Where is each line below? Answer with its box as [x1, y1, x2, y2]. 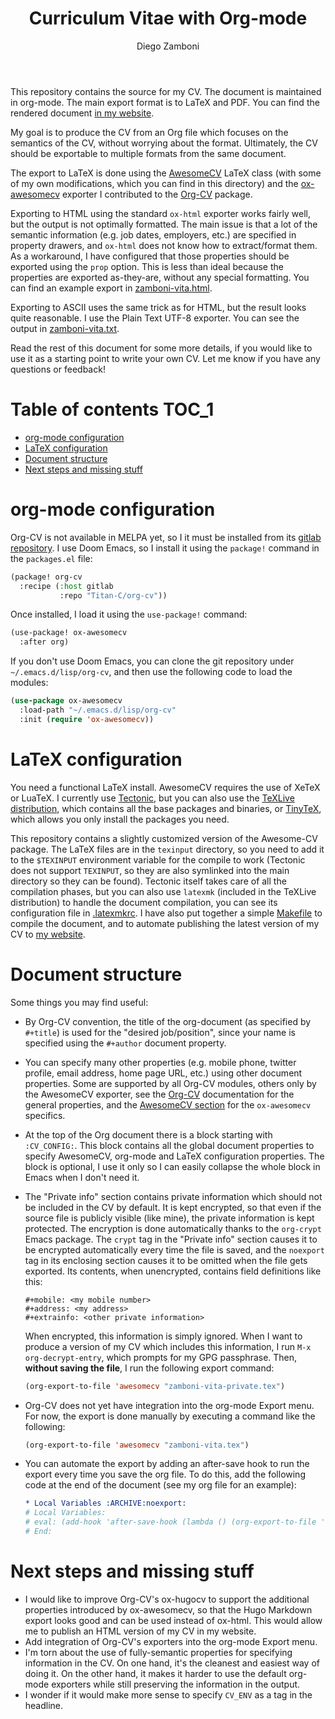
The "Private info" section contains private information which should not [24, 1190, 323, 1202]
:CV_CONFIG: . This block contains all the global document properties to [24, 1139, 315, 1151]
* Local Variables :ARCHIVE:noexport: [24, 1498, 187, 1509]
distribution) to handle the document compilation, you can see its [10, 896, 278, 908]
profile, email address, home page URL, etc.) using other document [24, 1067, 303, 1079]
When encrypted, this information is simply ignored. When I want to [24, 1330, 303, 1342]
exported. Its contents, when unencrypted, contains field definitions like [24, 1265, 322, 1277]
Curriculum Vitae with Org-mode [28, 7, 308, 30]
